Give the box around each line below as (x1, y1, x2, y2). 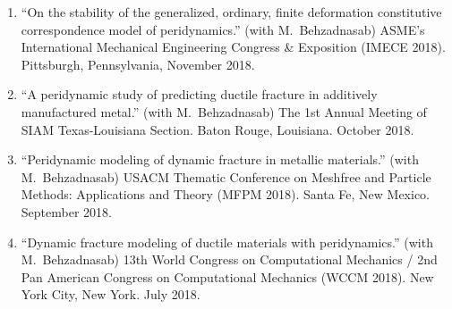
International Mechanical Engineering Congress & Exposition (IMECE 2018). (21, 38, 446, 56)
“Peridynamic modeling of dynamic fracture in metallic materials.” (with (21, 150, 419, 169)
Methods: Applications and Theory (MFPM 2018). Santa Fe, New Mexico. (21, 185, 430, 204)
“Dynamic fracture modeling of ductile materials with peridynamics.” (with (21, 232, 433, 251)
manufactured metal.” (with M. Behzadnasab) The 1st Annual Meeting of (21, 102, 427, 121)
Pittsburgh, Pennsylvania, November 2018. (21, 54, 255, 73)
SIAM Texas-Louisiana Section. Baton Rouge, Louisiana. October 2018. (21, 120, 414, 138)
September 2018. (21, 202, 112, 221)
